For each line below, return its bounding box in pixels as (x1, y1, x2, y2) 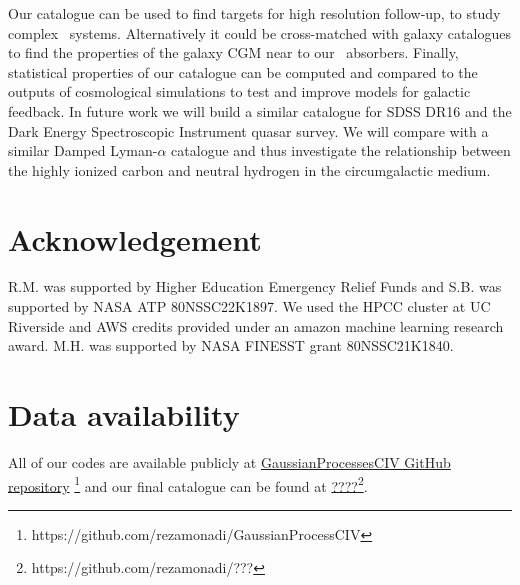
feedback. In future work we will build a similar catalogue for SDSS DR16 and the (8, 100, 512, 121)
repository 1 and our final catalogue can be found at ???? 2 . (8, 472, 368, 496)
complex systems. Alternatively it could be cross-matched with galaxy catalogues (8, 22, 511, 43)
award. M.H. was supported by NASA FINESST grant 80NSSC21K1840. (8, 335, 454, 356)
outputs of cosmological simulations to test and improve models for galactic (8, 81, 471, 102)
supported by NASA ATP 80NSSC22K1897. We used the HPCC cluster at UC (8, 296, 491, 317)
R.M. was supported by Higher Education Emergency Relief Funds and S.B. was (8, 276, 502, 297)
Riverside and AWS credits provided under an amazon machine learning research (8, 315, 504, 336)
